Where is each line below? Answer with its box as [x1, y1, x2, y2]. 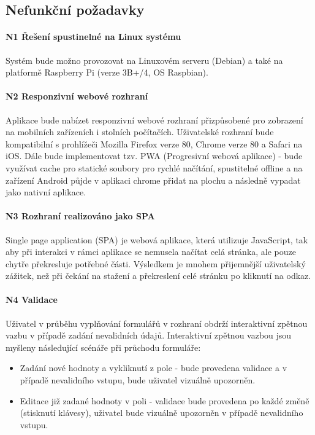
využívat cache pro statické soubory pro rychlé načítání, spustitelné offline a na [6, 161, 303, 174]
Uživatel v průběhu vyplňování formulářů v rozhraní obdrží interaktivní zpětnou [6, 316, 308, 329]
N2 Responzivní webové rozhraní [6, 90, 148, 103]
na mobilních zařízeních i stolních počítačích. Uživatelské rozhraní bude [6, 125, 274, 138]
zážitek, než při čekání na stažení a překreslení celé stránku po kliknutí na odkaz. [6, 269, 311, 282]
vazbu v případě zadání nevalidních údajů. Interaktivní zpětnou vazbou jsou [6, 329, 292, 342]
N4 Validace [6, 293, 58, 306]
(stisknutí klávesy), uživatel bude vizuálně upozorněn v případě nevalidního [20, 406, 303, 419]
